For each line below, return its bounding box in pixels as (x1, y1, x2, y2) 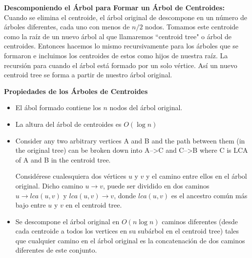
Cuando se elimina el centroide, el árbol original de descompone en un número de (4, 12, 248, 22)
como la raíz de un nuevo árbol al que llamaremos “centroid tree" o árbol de (4, 31, 231, 41)
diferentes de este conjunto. (15, 245, 97, 255)
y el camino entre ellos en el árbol (146, 171, 247, 181)
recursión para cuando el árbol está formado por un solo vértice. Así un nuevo (4, 60, 237, 70)
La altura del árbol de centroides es (15, 118, 122, 129)
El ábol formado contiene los (15, 102, 101, 113)
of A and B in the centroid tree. (15, 154, 111, 164)
